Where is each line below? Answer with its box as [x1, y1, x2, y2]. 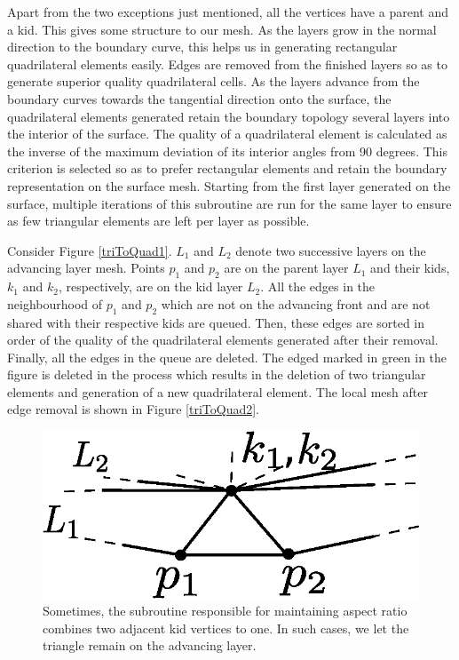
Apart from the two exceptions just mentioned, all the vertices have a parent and [7, 3, 448, 20]
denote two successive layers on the [235, 241, 426, 259]
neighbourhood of [7, 294, 103, 313]
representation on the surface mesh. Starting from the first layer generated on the [7, 176, 451, 195]
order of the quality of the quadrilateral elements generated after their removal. [7, 330, 439, 349]
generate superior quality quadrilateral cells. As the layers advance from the [7, 72, 420, 91]
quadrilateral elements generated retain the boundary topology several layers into [7, 107, 450, 125]
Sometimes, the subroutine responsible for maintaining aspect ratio [43, 601, 408, 620]
